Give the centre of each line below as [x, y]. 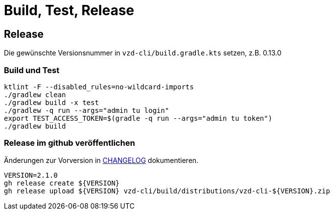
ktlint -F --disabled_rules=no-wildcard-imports [99, 87]
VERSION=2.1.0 [31, 175]
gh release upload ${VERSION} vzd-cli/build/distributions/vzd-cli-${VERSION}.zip [167, 191]
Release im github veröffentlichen [70, 143]
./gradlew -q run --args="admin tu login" [87, 110]
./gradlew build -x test [51, 102]
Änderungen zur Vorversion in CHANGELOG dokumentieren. [101, 160]
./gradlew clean [35, 94]
